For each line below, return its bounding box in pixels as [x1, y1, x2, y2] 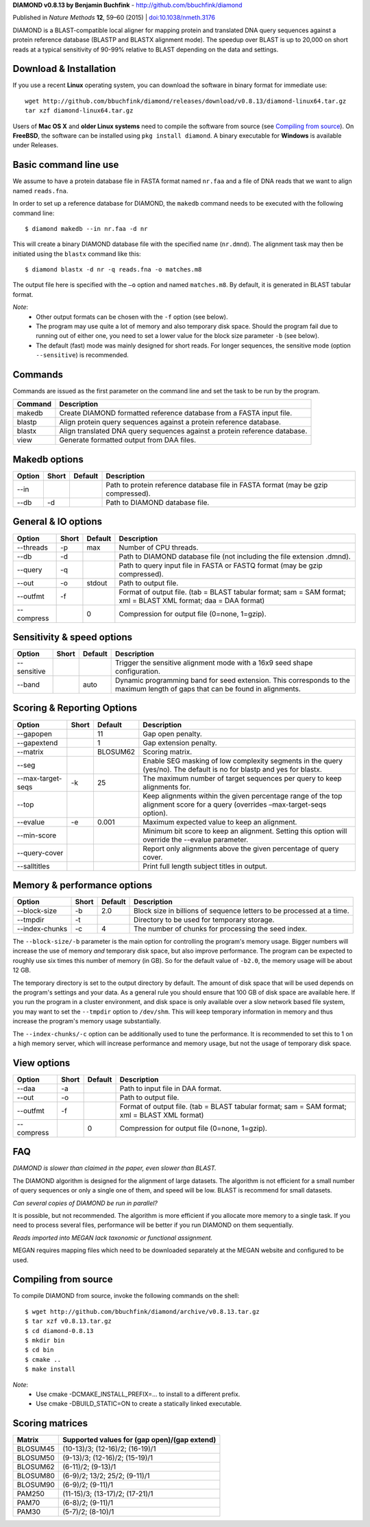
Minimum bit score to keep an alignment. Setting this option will [143, 826, 347, 835]
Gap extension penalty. [143, 737, 217, 747]
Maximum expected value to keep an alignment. [143, 817, 297, 827]
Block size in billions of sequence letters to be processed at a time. [134, 906, 349, 916]
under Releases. [12, 141, 58, 149]
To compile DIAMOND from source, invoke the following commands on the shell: [12, 1292, 240, 1300]
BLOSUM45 [16, 1444, 55, 1454]
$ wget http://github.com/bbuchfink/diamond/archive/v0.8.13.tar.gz [25, 1308, 260, 1315]
